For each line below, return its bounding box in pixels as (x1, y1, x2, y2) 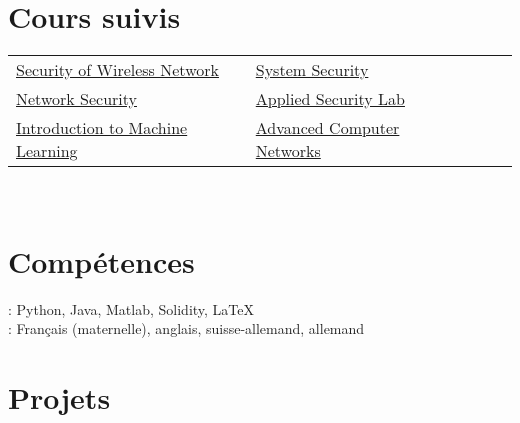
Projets (8, 377, 111, 418)
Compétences (8, 240, 195, 281)
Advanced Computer (255, 116, 400, 140)
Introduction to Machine (16, 116, 188, 140)
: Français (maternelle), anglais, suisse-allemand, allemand (8, 318, 365, 339)
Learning (16, 139, 78, 163)
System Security (255, 58, 369, 82)
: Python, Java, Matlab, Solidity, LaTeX (8, 298, 255, 319)
